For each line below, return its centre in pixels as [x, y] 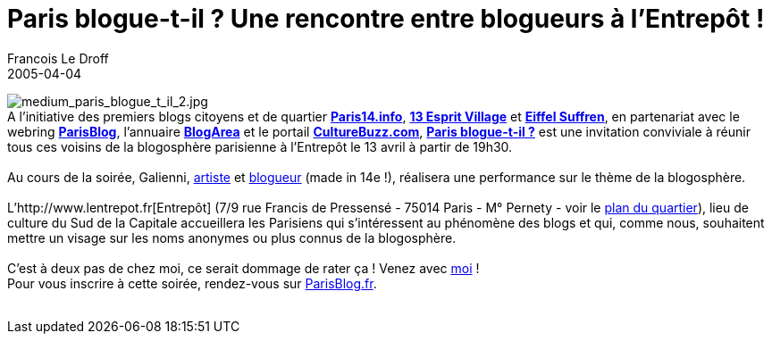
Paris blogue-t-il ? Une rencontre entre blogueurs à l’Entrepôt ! [386, 19]
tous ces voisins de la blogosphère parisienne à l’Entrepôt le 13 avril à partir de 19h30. [260, 146]
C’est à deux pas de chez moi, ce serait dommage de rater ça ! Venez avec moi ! [243, 268]
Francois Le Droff [58, 58]
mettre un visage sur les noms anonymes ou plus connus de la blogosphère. [232, 237]
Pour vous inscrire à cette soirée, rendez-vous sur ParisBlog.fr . [192, 283]
